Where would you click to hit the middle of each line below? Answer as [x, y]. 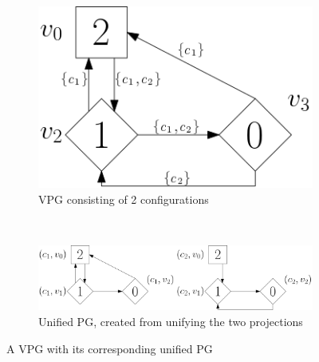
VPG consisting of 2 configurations [124, 199]
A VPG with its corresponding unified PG [110, 348]
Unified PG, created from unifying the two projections [171, 321]
